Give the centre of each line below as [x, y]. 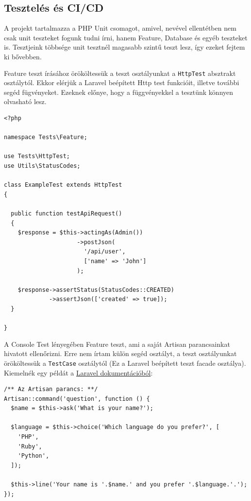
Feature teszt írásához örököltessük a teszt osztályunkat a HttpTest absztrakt [120, 73]
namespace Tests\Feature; [46, 137]
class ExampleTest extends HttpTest [63, 185]
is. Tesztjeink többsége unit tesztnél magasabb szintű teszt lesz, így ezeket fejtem [125, 47]
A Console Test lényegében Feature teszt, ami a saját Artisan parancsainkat [117, 344]
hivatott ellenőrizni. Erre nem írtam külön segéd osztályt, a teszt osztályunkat [120, 353]
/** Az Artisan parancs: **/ [51, 389]
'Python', [33, 456]
